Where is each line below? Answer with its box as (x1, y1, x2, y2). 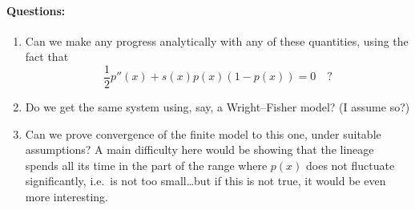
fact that (25, 48, 69, 65)
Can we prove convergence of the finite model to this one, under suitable (25, 125, 381, 142)
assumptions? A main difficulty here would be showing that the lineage (25, 141, 374, 158)
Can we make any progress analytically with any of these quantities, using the (25, 32, 409, 49)
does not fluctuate (305, 156, 395, 173)
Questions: (6, 2, 66, 18)
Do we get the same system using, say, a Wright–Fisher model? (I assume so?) (25, 99, 410, 115)
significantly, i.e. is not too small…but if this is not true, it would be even (25, 172, 386, 189)
